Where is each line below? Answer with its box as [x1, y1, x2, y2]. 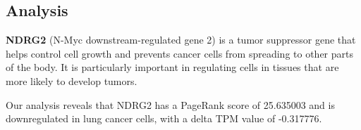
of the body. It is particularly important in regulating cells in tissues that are [6, 60, 339, 74]
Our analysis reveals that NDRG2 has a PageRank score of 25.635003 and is [6, 97, 335, 112]
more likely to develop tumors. [6, 73, 137, 88]
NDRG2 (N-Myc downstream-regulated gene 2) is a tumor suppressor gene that [6, 32, 356, 47]
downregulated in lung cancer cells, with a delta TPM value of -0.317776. [6, 111, 322, 126]
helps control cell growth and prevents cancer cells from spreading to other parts [6, 46, 354, 60]
